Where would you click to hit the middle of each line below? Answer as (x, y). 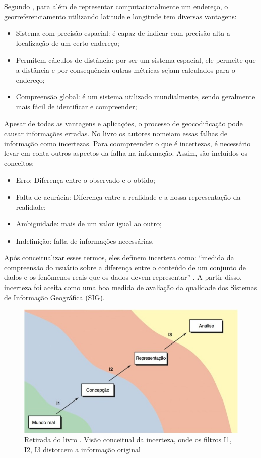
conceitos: (19, 163)
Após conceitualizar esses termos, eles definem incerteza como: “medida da (119, 257)
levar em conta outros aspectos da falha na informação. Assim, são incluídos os (126, 153)
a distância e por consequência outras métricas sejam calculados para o (125, 69)
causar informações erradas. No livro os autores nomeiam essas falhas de (116, 133)
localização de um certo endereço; (68, 43)
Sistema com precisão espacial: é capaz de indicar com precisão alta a (123, 33)
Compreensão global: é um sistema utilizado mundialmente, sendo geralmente (136, 97)
